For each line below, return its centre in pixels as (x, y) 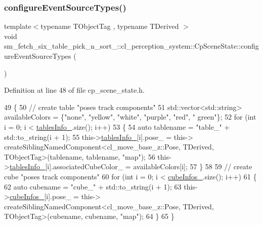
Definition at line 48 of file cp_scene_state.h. (75, 90)
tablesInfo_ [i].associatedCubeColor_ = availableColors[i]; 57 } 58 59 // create (131, 166)
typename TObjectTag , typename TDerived (110, 26)
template (18, 26)
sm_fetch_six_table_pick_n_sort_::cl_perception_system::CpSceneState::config (131, 46)
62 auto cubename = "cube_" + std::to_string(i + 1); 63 (93, 186)
